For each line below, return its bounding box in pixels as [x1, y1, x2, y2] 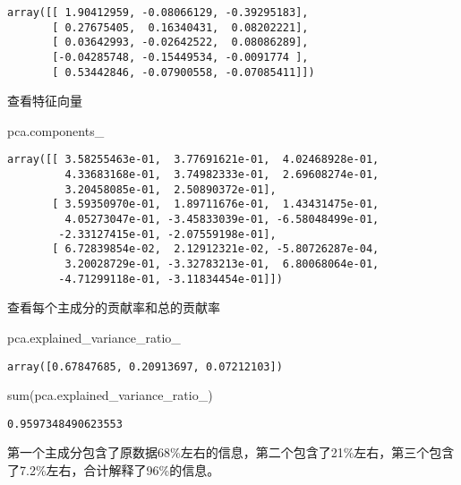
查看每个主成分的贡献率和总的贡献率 [7, 298, 220, 317]
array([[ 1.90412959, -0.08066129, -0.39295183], [7, 6, 309, 19]
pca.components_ [7, 121, 105, 140]
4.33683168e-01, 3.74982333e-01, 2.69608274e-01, [64, 168, 380, 182]
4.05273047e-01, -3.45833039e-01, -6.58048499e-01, [64, 213, 380, 226]
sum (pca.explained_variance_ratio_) [7, 386, 213, 404]
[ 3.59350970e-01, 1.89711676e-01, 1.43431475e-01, [52, 198, 380, 211]
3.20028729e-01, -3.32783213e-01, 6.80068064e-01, [64, 258, 380, 271]
